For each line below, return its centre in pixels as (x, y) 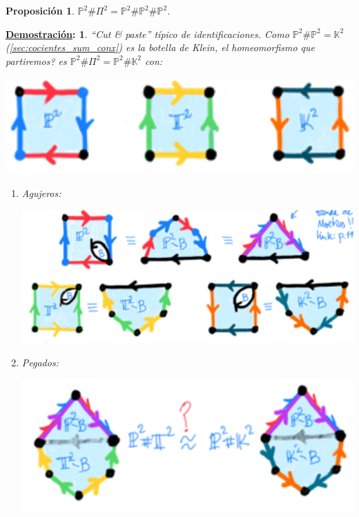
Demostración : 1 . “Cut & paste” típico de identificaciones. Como (147, 34)
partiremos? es (36, 60)
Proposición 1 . (40, 10)
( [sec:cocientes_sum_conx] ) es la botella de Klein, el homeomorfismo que (161, 47)
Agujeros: (41, 192)
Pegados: (40, 362)
